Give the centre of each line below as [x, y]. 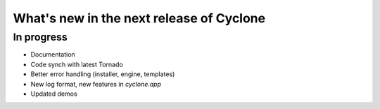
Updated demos [54, 94]
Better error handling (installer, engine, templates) [103, 74]
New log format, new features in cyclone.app [96, 84]
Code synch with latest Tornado [77, 64]
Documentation [53, 54]
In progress [40, 37]
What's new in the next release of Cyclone [139, 18]
